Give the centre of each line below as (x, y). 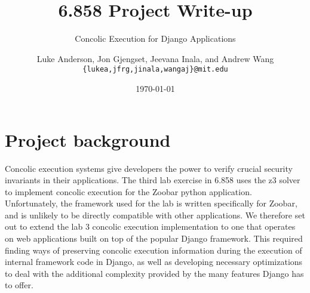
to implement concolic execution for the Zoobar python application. (128, 191)
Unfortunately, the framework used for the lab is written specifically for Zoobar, (151, 203)
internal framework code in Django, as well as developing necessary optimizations (154, 262)
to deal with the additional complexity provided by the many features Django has (154, 273)
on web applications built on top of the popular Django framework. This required (154, 238)
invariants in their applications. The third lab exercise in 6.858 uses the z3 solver (153, 180)
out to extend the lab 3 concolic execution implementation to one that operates (150, 226)
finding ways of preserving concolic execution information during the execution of (154, 250)
